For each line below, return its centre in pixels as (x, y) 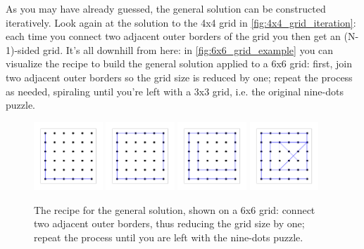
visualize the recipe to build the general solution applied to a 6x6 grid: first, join (179, 63)
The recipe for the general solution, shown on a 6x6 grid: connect (175, 209)
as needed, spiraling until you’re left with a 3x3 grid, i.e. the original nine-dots (175, 91)
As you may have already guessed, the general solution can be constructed (166, 8)
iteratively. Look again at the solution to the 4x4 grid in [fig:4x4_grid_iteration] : (181, 22)
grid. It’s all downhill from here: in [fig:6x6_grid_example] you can (188, 49)
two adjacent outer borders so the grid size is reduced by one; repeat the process (179, 77)
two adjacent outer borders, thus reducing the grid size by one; (169, 223)
